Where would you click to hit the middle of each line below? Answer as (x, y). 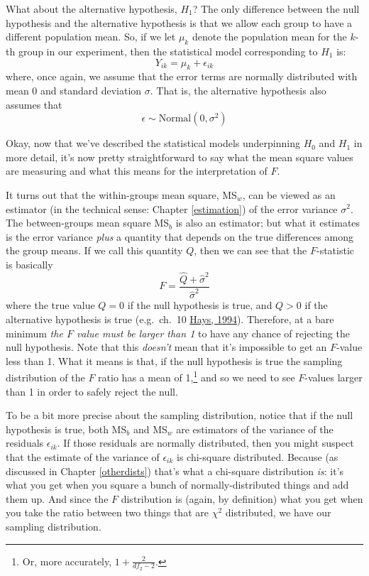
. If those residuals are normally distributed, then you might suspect (205, 443)
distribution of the (45, 377)
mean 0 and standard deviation (74, 90)
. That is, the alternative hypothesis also (238, 90)
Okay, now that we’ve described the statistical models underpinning (153, 143)
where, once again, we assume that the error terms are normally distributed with (182, 76)
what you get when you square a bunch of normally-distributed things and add (177, 485)
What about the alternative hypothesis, (92, 9)
